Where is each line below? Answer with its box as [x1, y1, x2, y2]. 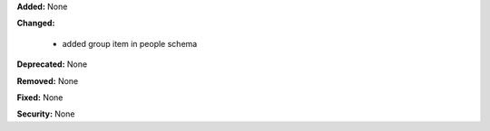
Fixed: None [16, 91, 64, 103]
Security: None [16, 108, 75, 119]
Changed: [16, 18, 55, 29]
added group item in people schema [62, 38, 198, 49]
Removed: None [16, 75, 79, 86]
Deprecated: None [16, 59, 88, 70]
